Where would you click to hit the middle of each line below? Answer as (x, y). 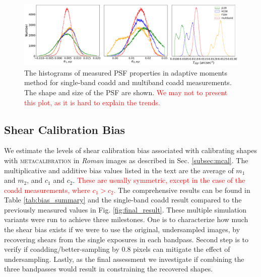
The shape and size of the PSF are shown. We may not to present (126, 92)
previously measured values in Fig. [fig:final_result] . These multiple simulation (125, 209)
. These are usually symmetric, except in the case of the (159, 180)
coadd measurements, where (47, 190)
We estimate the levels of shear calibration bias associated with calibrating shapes (130, 150)
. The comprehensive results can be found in (182, 190)
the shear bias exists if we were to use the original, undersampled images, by (122, 229)
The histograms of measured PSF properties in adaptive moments (126, 72)
